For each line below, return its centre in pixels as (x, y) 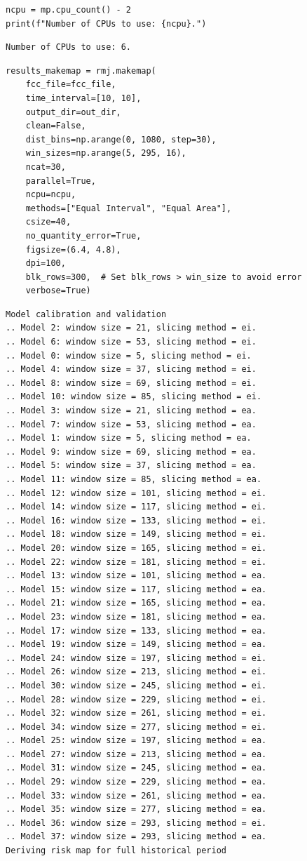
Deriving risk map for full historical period (116, 851)
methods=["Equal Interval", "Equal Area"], (129, 208)
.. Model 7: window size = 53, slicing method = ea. (131, 424)
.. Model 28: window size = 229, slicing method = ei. (136, 699)
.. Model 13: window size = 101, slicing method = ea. (136, 576)
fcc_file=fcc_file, (71, 85)
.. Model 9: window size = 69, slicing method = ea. (131, 452)
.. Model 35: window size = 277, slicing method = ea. (136, 809)
